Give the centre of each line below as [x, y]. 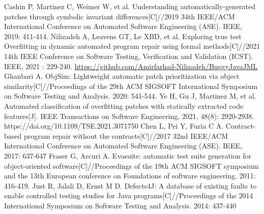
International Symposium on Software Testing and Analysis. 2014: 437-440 [120, 205]
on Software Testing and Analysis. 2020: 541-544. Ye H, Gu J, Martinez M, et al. [130, 96]
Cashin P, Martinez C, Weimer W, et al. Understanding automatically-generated [130, 6]
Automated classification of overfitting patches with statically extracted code [124, 105]
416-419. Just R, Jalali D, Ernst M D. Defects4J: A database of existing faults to [130, 185]
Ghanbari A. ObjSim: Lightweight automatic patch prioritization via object [122, 76]
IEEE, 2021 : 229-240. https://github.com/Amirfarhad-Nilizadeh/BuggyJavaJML [131, 66]
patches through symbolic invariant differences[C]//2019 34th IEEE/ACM [120, 16]
